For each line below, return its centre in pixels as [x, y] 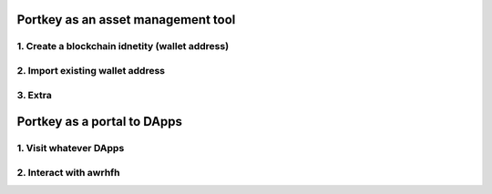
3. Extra [34, 95]
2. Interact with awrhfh [68, 172]
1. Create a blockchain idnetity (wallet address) [123, 46]
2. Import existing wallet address [91, 70]
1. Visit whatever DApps [71, 148]
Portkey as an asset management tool [126, 20]
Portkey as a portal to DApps [99, 122]
